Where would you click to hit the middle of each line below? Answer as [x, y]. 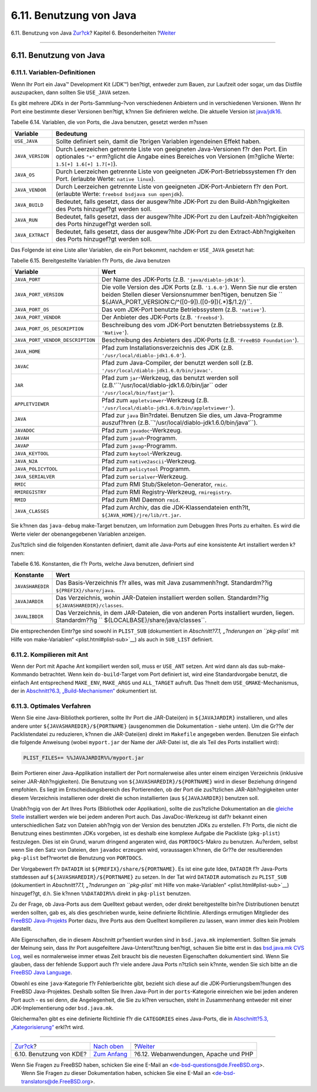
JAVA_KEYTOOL [32, 453]
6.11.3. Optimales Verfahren [51, 706]
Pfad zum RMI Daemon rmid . [141, 500]
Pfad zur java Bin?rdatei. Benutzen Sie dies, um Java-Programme [192, 415]
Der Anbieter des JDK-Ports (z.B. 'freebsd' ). [163, 317]
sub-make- [272, 666]
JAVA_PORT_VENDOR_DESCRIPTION [55, 340]
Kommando [25, 674]
